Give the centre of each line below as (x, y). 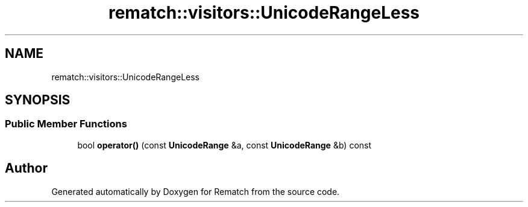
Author (26, 168)
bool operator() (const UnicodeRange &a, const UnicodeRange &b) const (225, 145)
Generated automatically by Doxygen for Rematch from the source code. (196, 191)
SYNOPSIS (38, 100)
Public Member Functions (66, 124)
